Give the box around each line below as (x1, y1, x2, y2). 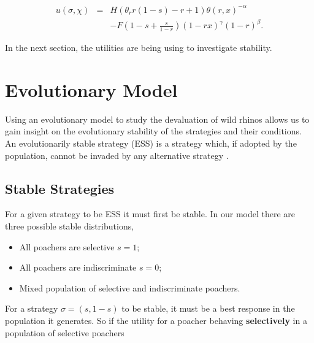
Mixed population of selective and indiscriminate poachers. (19, 281, 240, 294)
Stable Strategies (5, 179, 115, 198)
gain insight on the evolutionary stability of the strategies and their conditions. (5, 125, 302, 137)
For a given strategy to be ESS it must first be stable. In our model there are (5, 207, 296, 220)
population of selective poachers (5, 326, 124, 339)
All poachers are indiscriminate (19, 261, 137, 274)
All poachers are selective (19, 240, 115, 253)
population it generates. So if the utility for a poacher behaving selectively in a (5, 314, 307, 326)
